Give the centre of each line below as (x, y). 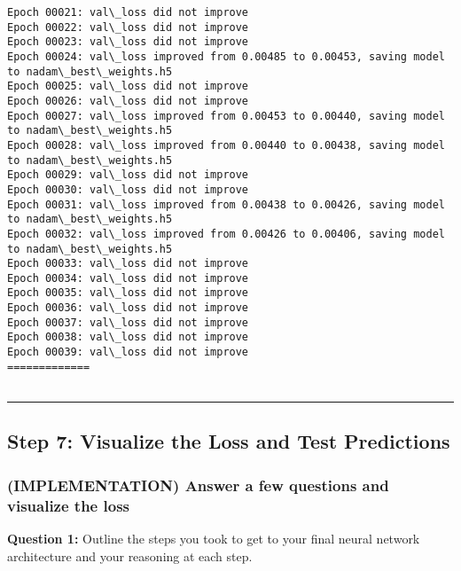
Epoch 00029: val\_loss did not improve (128, 175)
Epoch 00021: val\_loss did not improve (128, 12)
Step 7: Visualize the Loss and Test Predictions (229, 441)
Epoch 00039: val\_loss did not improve (128, 352)
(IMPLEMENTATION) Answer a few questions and (198, 485)
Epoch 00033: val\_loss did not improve (128, 264)
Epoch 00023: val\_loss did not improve (128, 42)
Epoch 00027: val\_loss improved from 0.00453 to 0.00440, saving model (226, 116)
